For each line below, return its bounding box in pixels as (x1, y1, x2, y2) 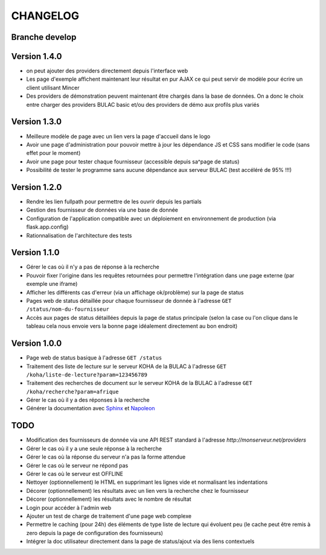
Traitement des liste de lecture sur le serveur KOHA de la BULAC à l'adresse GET (26, 363, 226, 370)
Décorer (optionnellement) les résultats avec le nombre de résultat (26, 495, 191, 503)
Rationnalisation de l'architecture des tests (26, 232, 132, 239)
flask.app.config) (26, 223, 69, 230)
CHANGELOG (11, 9, 80, 22)
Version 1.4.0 (11, 51, 62, 62)
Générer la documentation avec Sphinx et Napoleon (26, 405, 155, 412)
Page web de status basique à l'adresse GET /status (26, 354, 162, 361)
